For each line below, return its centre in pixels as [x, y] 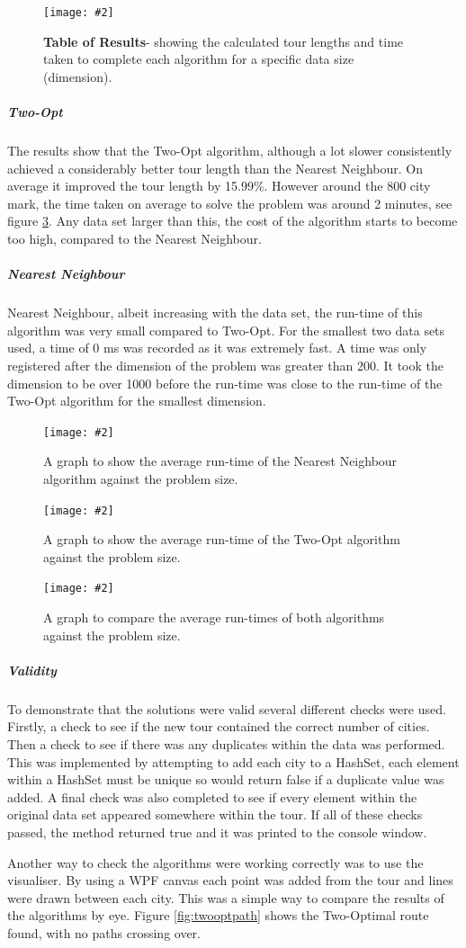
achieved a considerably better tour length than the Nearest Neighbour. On [215, 168]
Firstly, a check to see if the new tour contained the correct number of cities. [219, 726]
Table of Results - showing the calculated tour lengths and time [224, 41]
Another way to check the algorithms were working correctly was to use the [215, 862]
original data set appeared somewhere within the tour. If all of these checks [215, 814]
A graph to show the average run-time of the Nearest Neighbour [220, 461]
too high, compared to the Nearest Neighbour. [134, 238]
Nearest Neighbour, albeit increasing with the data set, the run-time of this [215, 313]
